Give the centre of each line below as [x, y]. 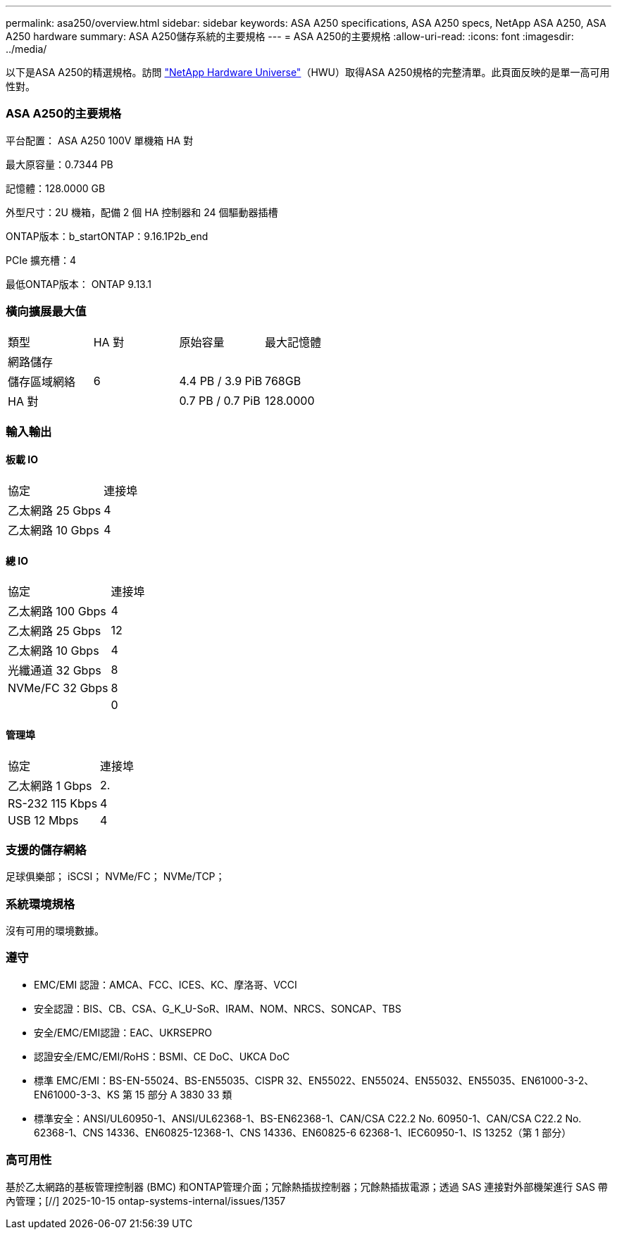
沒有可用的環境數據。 [55, 931]
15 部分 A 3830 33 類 [183, 1094]
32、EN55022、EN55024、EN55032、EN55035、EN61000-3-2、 [440, 1080]
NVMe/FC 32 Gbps [58, 688]
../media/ [26, 49]
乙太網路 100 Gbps [57, 612]
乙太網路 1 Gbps [50, 785]
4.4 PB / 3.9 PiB [221, 381]
